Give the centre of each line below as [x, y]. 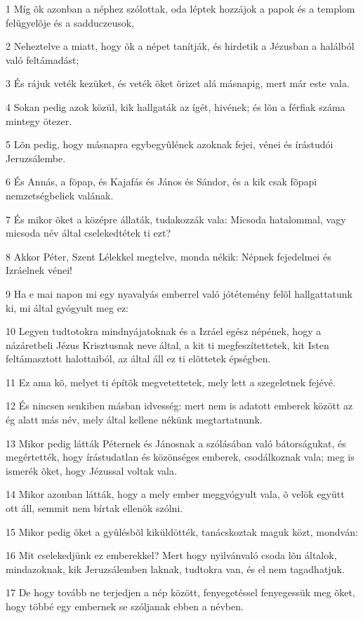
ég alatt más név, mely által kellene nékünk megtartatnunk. [134, 420]
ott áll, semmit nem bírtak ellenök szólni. [94, 508]
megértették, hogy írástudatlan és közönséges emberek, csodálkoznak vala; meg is [180, 457]
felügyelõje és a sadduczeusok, [70, 22]
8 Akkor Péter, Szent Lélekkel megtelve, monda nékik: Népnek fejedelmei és [169, 256]
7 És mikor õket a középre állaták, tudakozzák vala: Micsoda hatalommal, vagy [176, 219]
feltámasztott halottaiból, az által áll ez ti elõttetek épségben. [138, 359]
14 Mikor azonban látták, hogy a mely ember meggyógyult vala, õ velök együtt [175, 494]
